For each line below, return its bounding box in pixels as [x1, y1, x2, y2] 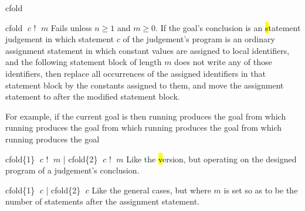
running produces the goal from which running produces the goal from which [5, 121, 282, 134]
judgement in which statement [5, 33, 114, 45]
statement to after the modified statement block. [5, 90, 180, 103]
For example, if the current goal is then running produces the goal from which [5, 110, 286, 122]
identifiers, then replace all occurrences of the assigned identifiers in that [5, 67, 266, 79]
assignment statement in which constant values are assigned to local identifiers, [5, 44, 290, 56]
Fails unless [50, 21, 92, 33]
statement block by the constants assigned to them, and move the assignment [5, 79, 284, 91]
